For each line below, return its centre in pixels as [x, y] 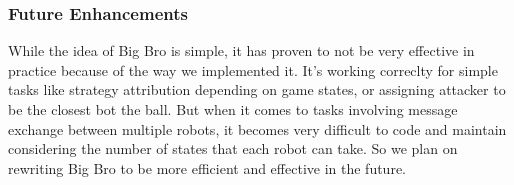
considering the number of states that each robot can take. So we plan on [233, 148]
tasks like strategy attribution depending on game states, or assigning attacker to [257, 89]
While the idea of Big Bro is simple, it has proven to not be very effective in [241, 50]
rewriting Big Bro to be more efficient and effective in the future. [207, 167]
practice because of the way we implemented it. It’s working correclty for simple [253, 69]
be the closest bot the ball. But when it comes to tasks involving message [233, 109]
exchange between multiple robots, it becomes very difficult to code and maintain [257, 128]
